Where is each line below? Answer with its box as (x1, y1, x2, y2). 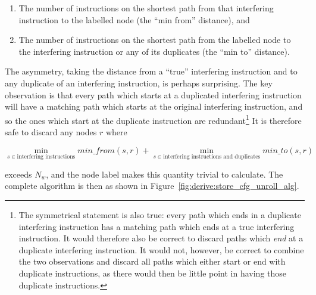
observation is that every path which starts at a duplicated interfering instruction (5, 88, 302, 101)
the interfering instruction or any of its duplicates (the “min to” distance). (18, 45, 290, 57)
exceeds (5, 167, 32, 180)
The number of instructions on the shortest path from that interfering (18, 2, 274, 14)
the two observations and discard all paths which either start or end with (18, 255, 286, 268)
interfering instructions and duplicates (163, 154, 261, 160)
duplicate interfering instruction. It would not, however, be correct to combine (18, 243, 304, 256)
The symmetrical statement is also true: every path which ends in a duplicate (18, 209, 301, 221)
